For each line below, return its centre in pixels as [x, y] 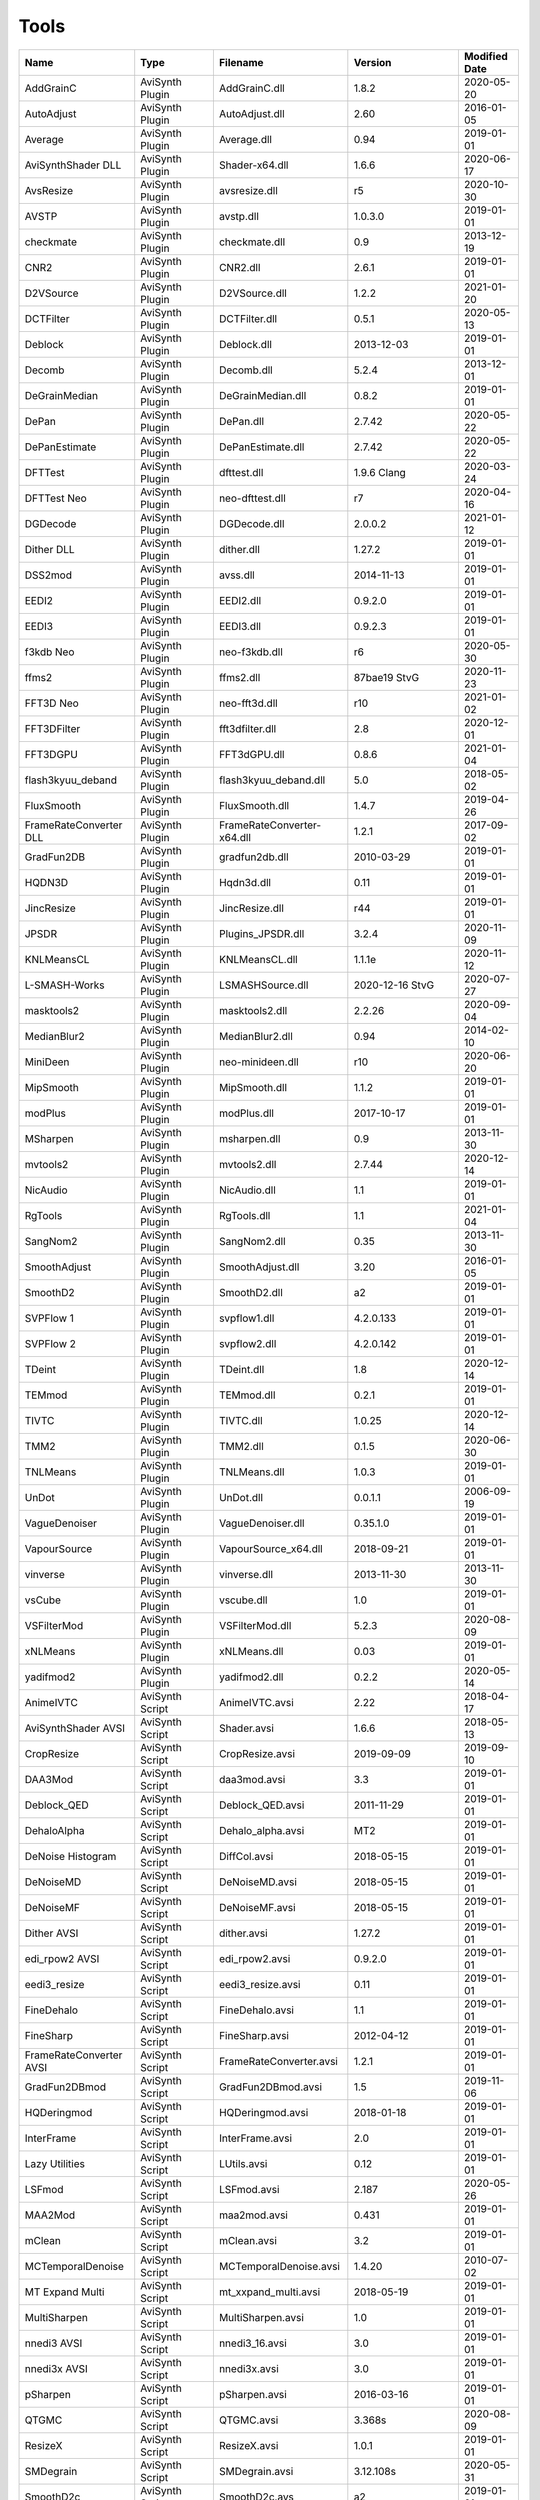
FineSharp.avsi [254, 2035]
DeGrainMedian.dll [262, 395]
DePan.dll [241, 421]
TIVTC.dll [241, 1420]
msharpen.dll [249, 1138]
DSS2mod [48, 575]
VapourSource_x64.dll [271, 1548]
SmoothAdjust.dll [259, 1267]
